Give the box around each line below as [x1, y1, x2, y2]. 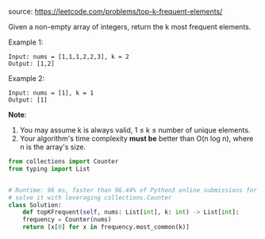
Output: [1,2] [8, 60, 56, 67]
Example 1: [8, 37, 44, 47]
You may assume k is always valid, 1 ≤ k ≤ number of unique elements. [19, 125, 251, 134]
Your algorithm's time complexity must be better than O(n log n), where [19, 134, 254, 143]
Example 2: [8, 74, 45, 83]
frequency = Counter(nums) [22, 216, 112, 224]
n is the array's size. [19, 142, 86, 152]
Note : [8, 110, 27, 119]
